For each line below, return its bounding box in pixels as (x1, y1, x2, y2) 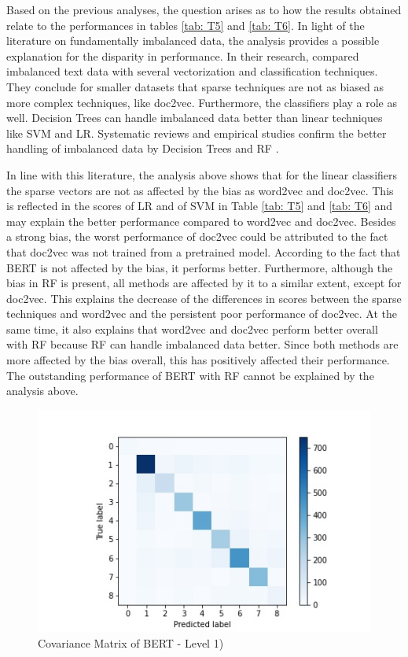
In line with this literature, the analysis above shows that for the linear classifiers (6, 166, 398, 183)
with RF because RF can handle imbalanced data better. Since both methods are (6, 336, 399, 352)
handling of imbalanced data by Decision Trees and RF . (6, 140, 279, 157)
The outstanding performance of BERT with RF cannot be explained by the (6, 367, 374, 383)
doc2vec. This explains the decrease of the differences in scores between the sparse (6, 290, 402, 306)
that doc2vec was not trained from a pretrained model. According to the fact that (6, 243, 401, 260)
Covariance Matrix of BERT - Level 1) (38, 635, 224, 651)
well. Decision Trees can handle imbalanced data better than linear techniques (6, 109, 383, 126)
